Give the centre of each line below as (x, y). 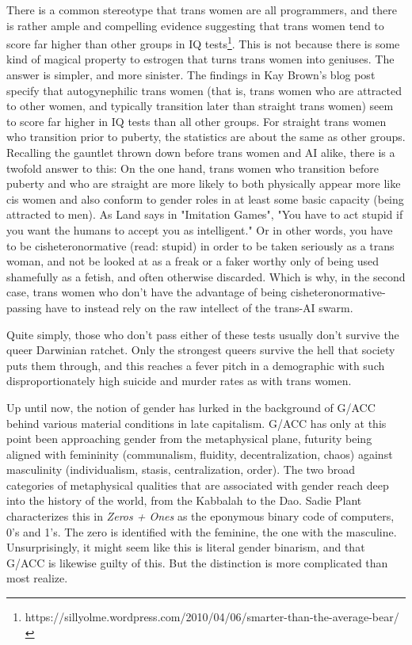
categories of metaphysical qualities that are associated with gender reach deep (198, 485)
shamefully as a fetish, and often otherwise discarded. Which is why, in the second (206, 276)
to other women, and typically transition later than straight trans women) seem (200, 106)
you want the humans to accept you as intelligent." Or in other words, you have (200, 229)
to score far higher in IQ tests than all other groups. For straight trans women (196, 121)
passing (24, 307)
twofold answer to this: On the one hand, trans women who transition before (193, 168)
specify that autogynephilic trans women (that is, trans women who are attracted (204, 90)
